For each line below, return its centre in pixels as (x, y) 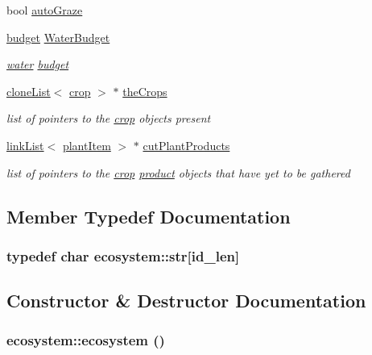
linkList (25, 145)
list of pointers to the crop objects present (109, 118)
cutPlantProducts (186, 145)
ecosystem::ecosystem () (86, 340)
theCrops (145, 91)
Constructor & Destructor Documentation (186, 301)
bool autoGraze (45, 10)
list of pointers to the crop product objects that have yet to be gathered (178, 172)
